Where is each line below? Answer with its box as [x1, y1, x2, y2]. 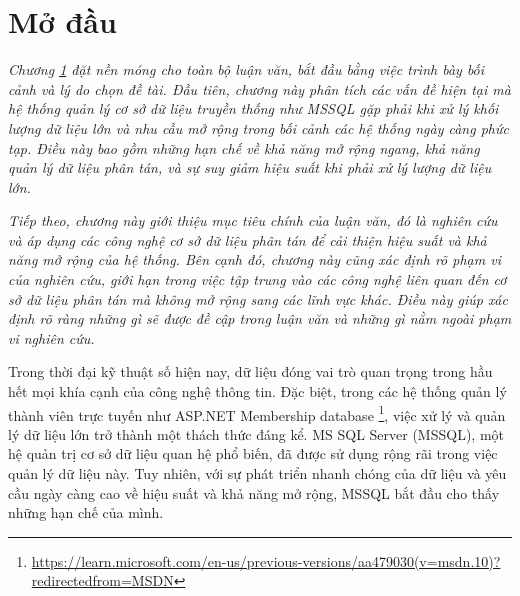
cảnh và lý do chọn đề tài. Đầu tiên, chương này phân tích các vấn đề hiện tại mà [8, 78, 511, 99]
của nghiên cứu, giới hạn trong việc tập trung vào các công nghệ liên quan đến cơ [8, 269, 507, 290]
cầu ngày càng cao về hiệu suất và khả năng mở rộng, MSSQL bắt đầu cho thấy [8, 482, 500, 503]
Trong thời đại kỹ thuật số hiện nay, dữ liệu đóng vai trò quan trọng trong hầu [8, 361, 493, 382]
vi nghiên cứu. [8, 327, 95, 348]
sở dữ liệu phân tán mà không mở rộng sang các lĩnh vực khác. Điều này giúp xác [8, 288, 508, 309]
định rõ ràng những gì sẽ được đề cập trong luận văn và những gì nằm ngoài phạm [8, 308, 512, 329]
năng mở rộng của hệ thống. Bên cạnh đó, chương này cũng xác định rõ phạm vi [8, 249, 501, 270]
